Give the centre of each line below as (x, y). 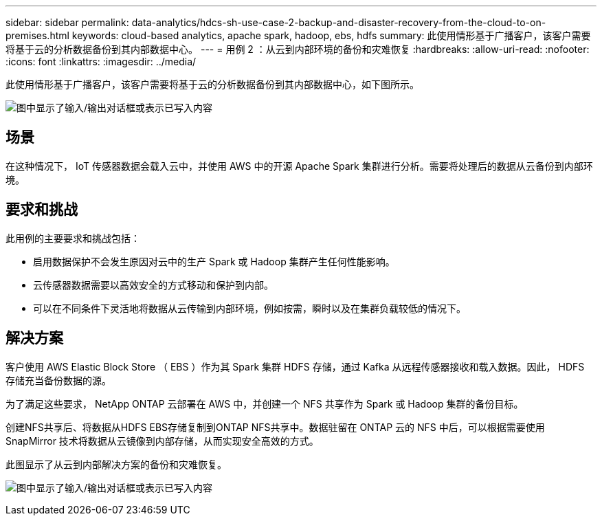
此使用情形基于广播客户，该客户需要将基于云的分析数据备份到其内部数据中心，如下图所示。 (212, 84)
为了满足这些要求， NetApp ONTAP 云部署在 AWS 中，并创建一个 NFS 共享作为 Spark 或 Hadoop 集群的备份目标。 (265, 403)
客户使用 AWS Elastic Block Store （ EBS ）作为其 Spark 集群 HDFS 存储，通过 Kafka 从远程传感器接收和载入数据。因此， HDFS (295, 366)
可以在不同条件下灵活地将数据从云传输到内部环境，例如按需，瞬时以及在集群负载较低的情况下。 (249, 308)
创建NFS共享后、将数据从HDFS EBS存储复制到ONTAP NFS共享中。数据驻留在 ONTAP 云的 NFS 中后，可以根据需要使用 (275, 427)
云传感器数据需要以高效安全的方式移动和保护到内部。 (153, 285)
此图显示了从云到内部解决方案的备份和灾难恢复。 (116, 464)
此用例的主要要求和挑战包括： (73, 238)
